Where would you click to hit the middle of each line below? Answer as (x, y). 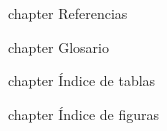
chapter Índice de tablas (82, 80)
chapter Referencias (68, 13)
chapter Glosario (58, 46)
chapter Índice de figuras (84, 113)
